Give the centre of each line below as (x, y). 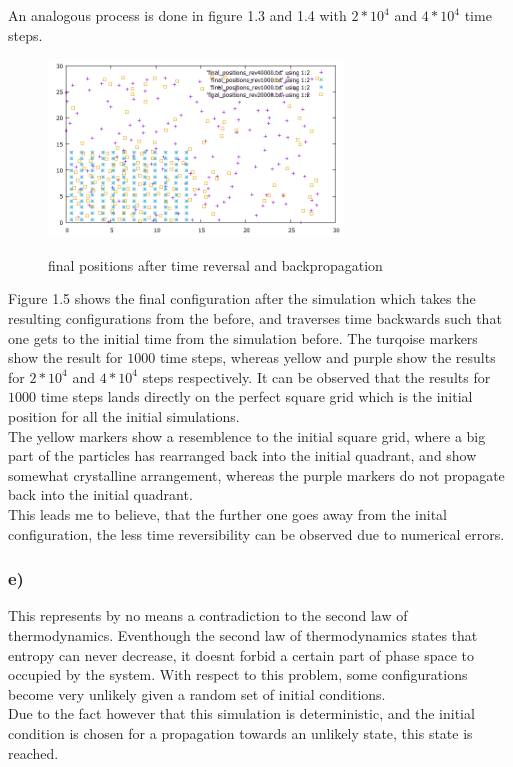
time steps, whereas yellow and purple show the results (327, 357)
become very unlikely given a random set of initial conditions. (197, 693)
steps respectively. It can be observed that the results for (316, 376)
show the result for (65, 357)
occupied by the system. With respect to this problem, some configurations (238, 674)
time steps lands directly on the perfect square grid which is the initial (256, 396)
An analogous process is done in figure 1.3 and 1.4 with (177, 15)
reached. (33, 752)
